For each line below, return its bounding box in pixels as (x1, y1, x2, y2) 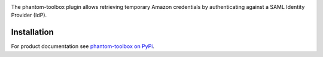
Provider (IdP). (11, 12, 47, 19)
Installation (11, 27, 54, 37)
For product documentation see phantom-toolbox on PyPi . (11, 43, 155, 50)
